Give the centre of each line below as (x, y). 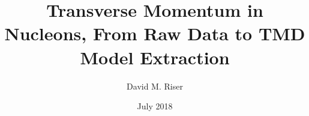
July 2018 (155, 106)
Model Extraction (155, 57)
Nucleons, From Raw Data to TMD (155, 33)
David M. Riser (155, 86)
